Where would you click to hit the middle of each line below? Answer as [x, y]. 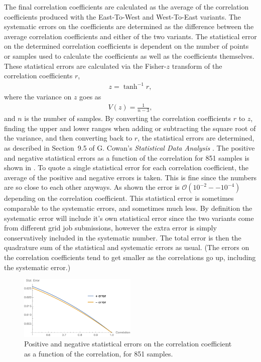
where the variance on [38, 97]
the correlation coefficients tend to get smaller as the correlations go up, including [130, 257]
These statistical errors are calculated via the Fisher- [85, 66]
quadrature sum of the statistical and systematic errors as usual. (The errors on [127, 247]
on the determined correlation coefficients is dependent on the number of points [126, 46]
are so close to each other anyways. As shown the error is [92, 187]
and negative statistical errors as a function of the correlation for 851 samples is [127, 157]
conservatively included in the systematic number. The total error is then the [123, 237]
